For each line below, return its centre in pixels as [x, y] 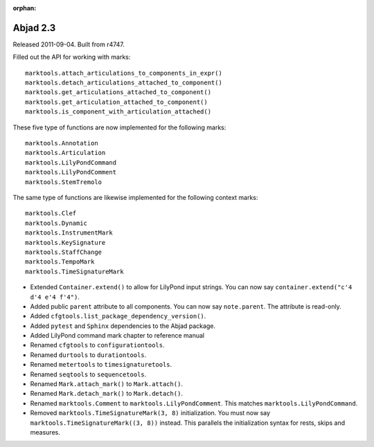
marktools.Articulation [65, 153]
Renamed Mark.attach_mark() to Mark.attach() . [107, 384]
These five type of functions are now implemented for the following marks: [119, 127]
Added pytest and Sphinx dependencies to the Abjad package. [123, 326]
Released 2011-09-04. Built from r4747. [69, 44]
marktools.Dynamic [56, 223]
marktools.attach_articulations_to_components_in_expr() [124, 73]
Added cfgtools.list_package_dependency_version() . [118, 316]
